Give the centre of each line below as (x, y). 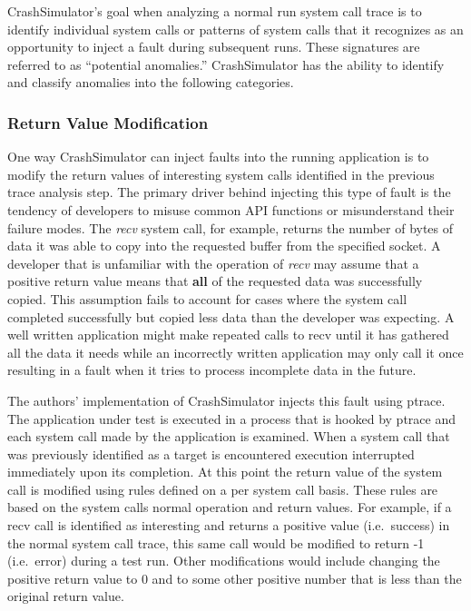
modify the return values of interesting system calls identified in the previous (221, 174)
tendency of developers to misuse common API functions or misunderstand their (231, 209)
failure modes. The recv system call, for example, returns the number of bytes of (231, 227)
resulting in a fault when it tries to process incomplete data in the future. (212, 370)
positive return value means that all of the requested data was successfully (215, 281)
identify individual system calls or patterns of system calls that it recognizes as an (235, 29)
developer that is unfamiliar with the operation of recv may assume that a (213, 263)
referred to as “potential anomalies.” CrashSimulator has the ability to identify (226, 64)
